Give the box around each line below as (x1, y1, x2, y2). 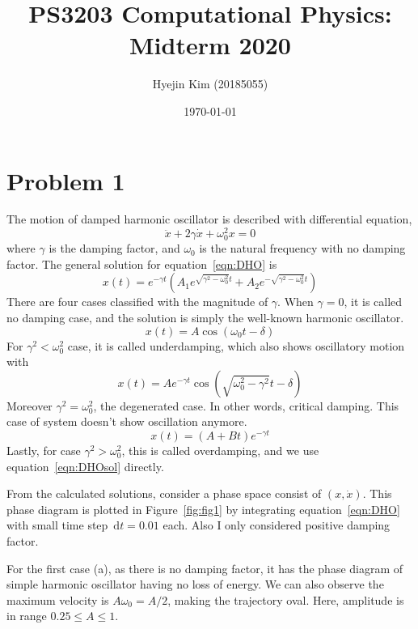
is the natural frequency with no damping (199, 240, 406, 257)
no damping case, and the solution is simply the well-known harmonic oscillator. (6, 309, 404, 326)
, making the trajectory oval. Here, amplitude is (167, 591, 404, 608)
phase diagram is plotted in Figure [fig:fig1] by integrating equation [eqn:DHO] (6, 500, 400, 517)
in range (6, 607, 47, 624)
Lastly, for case (6, 442, 81, 459)
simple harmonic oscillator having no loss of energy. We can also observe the (6, 576, 384, 593)
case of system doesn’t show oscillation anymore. (6, 413, 247, 430)
